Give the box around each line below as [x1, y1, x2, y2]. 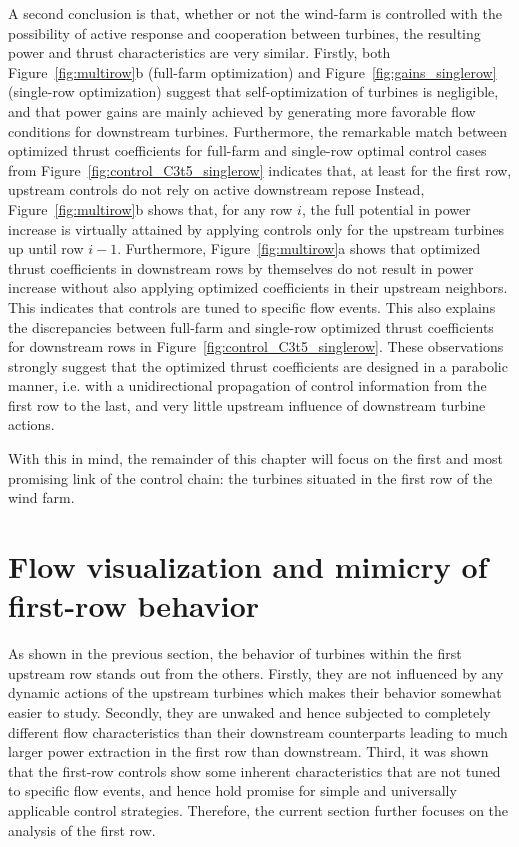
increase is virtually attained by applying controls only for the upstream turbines [8, 218, 505, 239]
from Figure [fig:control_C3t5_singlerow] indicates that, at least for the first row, [8, 159, 512, 180]
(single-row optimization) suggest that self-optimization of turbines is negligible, [8, 81, 499, 102]
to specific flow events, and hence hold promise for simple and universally [8, 780, 457, 801]
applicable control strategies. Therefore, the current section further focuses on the [8, 799, 509, 820]
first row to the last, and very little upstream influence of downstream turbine [8, 394, 486, 415]
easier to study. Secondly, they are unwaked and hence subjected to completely [8, 701, 491, 722]
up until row [8, 238, 84, 259]
